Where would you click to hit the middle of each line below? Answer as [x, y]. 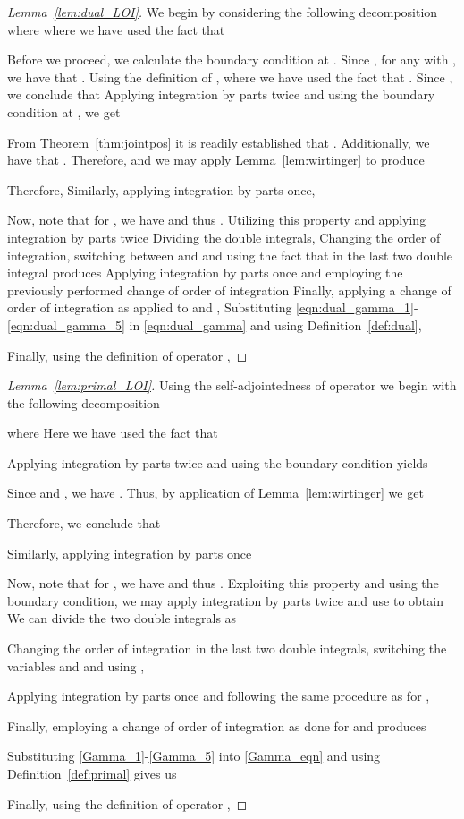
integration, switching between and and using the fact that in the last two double [230, 255]
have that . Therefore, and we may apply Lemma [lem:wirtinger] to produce [216, 160]
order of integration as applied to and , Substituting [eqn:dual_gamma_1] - [213, 307]
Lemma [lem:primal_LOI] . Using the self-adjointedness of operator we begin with [232, 385]
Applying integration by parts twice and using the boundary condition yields [218, 462]
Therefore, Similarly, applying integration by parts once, [161, 189]
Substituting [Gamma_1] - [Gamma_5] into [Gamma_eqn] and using [194, 756]
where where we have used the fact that [116, 29]
